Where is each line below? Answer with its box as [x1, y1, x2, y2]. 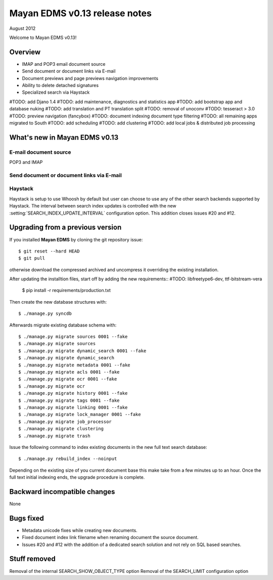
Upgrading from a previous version [9, 223, 122, 232]
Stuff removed [9, 555, 56, 563]
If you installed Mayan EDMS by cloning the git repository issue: [9, 236, 143, 242]
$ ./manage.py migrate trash [18, 433, 90, 439]
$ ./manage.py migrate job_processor [18, 419, 112, 425]
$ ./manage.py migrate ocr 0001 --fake [18, 376, 117, 382]
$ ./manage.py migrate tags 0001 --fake [18, 397, 120, 403]
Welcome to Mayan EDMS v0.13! [9, 34, 77, 40]
